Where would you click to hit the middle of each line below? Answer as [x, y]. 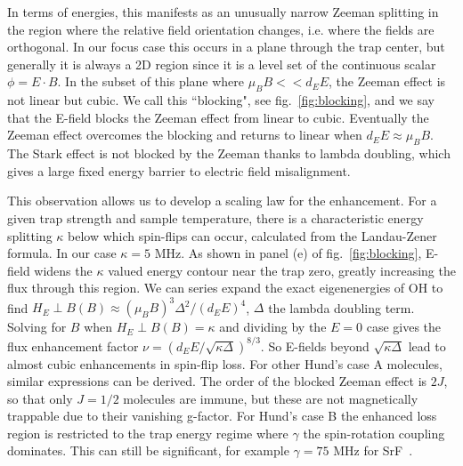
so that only [40, 398]
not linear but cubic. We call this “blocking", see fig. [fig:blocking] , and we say [221, 100]
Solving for [37, 327]
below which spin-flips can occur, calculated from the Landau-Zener [252, 235]
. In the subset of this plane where [151, 81]
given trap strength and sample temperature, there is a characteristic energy [215, 217]
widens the [63, 270]
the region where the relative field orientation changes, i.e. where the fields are [221, 29]
